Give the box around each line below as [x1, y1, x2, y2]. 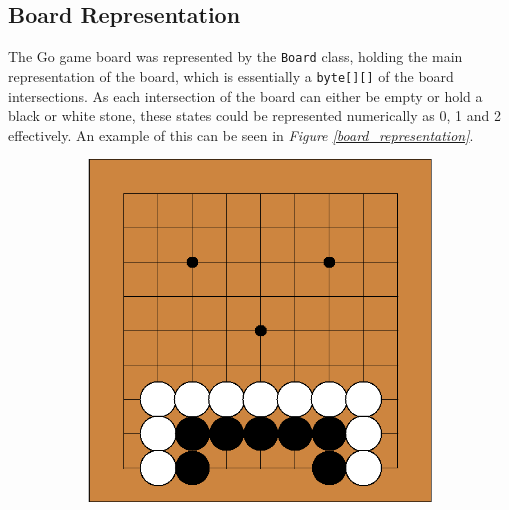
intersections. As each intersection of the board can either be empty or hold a [8, 85, 483, 106]
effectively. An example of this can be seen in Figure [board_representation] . [8, 124, 474, 145]
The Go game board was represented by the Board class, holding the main [8, 46, 463, 67]
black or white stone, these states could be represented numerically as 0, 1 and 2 [8, 105, 501, 126]
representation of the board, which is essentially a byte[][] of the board [8, 65, 454, 86]
